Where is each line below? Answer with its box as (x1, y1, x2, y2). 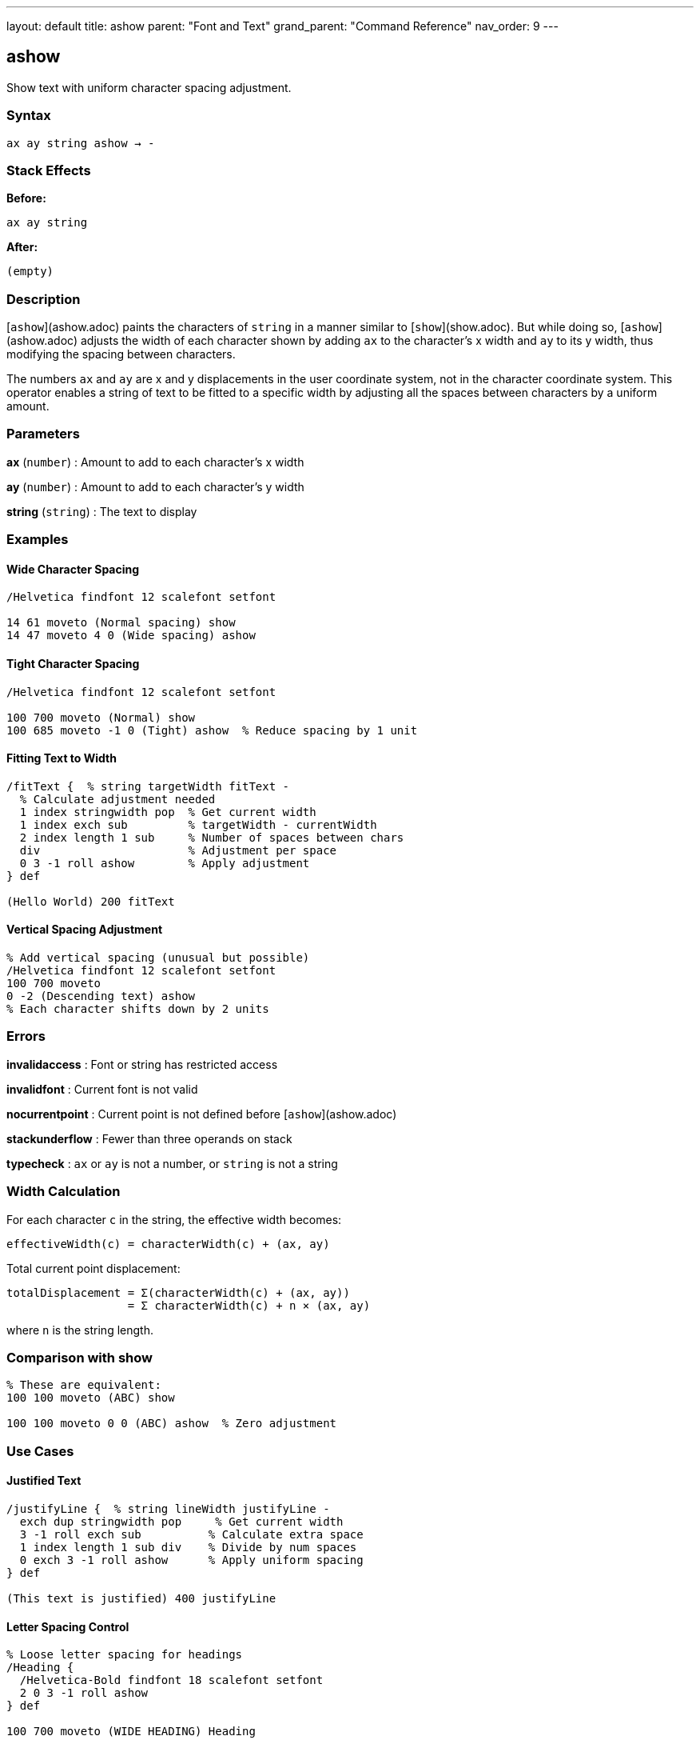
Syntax (6, 107, 51, 124)
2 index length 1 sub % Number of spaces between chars (19, 830, 404, 844)
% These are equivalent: (6, 1378, 161, 1392)
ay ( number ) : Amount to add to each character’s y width (6, 479, 304, 494)
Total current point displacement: (6, 1261, 181, 1275)
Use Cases (6, 1442, 74, 1459)
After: (6, 240, 38, 254)
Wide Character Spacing (6, 562, 140, 576)
